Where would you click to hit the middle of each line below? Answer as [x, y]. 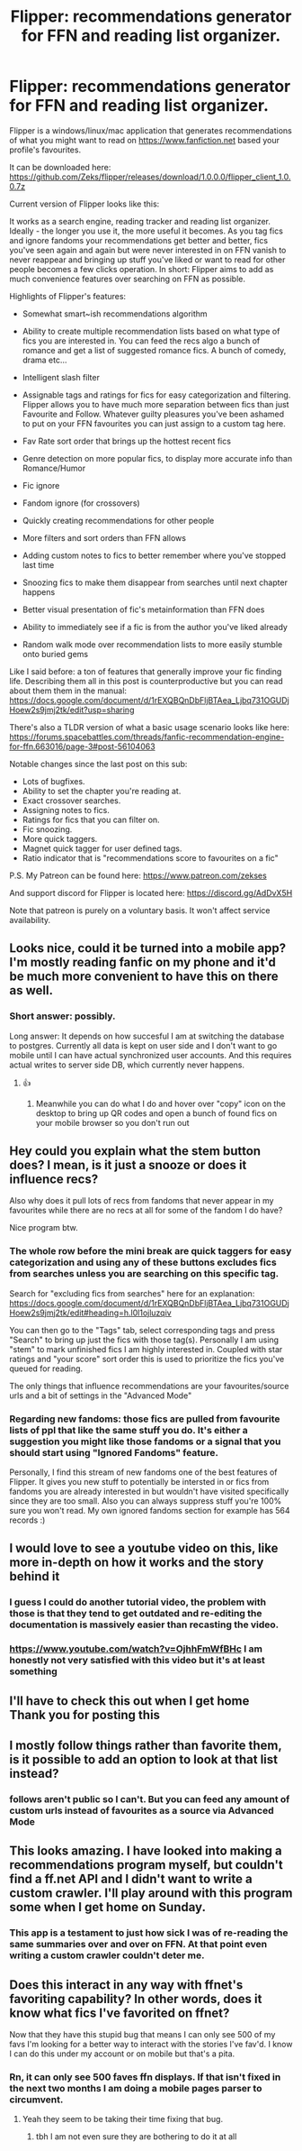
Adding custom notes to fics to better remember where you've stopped [154, 555]
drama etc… [44, 360]
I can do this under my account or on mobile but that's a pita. [122, 2054]
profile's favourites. [45, 150]
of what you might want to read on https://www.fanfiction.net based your [145, 140]
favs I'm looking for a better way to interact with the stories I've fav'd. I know [151, 2045]
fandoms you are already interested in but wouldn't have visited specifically [149, 1492]
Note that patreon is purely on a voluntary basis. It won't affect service [140, 910]
